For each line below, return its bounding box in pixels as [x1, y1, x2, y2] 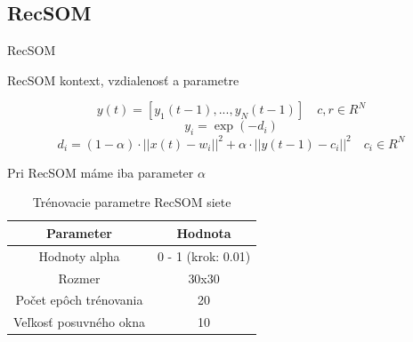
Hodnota [176, 223, 231, 242]
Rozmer [58, 268, 101, 287]
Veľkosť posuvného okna [13, 313, 145, 331]
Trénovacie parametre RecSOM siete [32, 193, 231, 211]
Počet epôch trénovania [15, 290, 143, 309]
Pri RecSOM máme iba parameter [7, 163, 194, 181]
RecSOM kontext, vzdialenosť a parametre [7, 70, 239, 89]
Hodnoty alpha [38, 246, 120, 265]
